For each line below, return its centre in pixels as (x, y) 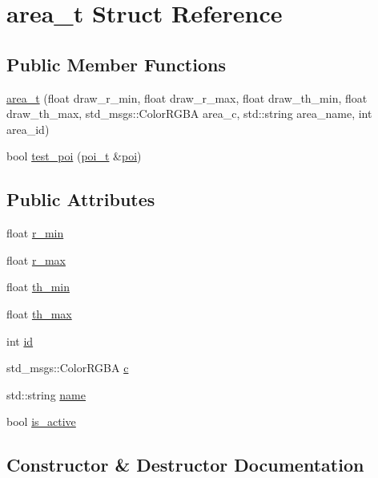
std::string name (46, 394)
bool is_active (41, 421)
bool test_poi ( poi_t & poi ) (74, 156)
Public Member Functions (116, 64)
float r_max (36, 259)
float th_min (38, 287)
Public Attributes (81, 199)
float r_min (35, 233)
